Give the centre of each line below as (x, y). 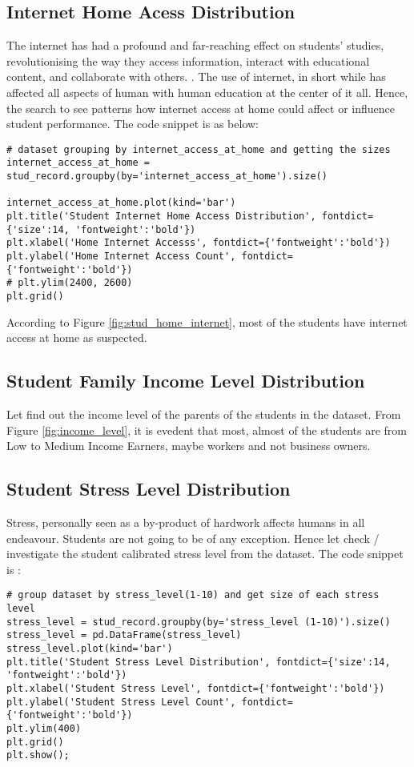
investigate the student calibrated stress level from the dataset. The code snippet (205, 554)
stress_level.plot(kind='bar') (90, 649)
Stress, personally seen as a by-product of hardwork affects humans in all (186, 522)
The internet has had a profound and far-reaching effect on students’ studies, (195, 45)
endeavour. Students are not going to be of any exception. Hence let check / (193, 538)
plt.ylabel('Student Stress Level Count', (121, 702)
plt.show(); (38, 755)
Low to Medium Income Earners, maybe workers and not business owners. (189, 446)
